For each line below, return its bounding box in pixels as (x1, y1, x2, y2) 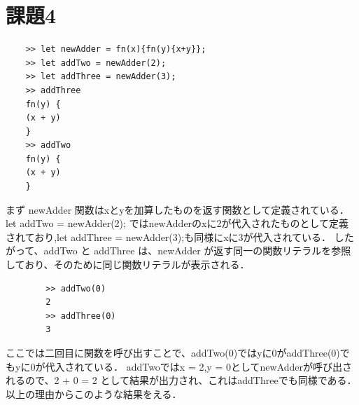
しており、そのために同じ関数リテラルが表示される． (6, 257, 250, 272)
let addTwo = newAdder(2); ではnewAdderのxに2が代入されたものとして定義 (6, 216, 349, 231)
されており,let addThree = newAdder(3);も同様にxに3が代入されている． (6, 229, 332, 244)
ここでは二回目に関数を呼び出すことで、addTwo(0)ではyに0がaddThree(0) (6, 345, 340, 359)
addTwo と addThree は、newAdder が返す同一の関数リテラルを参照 (43, 243, 351, 258)
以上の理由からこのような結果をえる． (6, 386, 182, 401)
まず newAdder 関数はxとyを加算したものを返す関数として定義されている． (6, 202, 349, 217)
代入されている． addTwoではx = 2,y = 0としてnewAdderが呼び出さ (45, 359, 353, 373)
